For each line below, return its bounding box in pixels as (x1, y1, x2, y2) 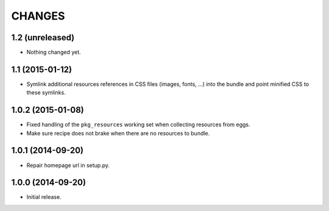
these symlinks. (26, 89, 66, 96)
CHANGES (11, 9, 65, 23)
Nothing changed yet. (26, 49, 82, 56)
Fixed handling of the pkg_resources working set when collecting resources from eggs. (26, 121, 250, 128)
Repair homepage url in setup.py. (26, 162, 110, 169)
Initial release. (26, 193, 62, 201)
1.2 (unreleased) (11, 32, 75, 43)
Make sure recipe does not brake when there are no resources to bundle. (26, 129, 210, 137)
